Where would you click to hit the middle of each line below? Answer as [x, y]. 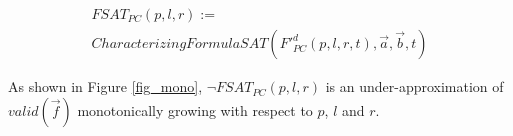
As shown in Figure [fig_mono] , [105, 86]
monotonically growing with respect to [195, 109]
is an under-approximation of [414, 86]
